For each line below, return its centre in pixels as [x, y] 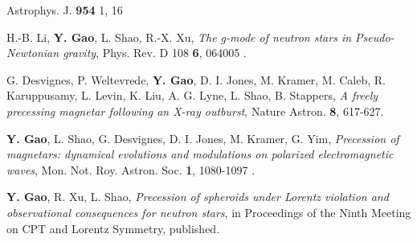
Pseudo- [375, 37]
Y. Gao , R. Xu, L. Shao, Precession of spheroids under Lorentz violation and [198, 197]
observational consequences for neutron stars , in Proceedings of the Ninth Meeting [209, 212]
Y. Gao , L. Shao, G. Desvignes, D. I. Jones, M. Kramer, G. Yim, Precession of [203, 138]
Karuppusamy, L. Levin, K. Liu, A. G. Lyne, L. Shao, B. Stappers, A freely [192, 95]
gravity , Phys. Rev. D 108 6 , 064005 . [155, 53]
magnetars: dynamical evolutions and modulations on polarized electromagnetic [200, 154]
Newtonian [33, 53]
